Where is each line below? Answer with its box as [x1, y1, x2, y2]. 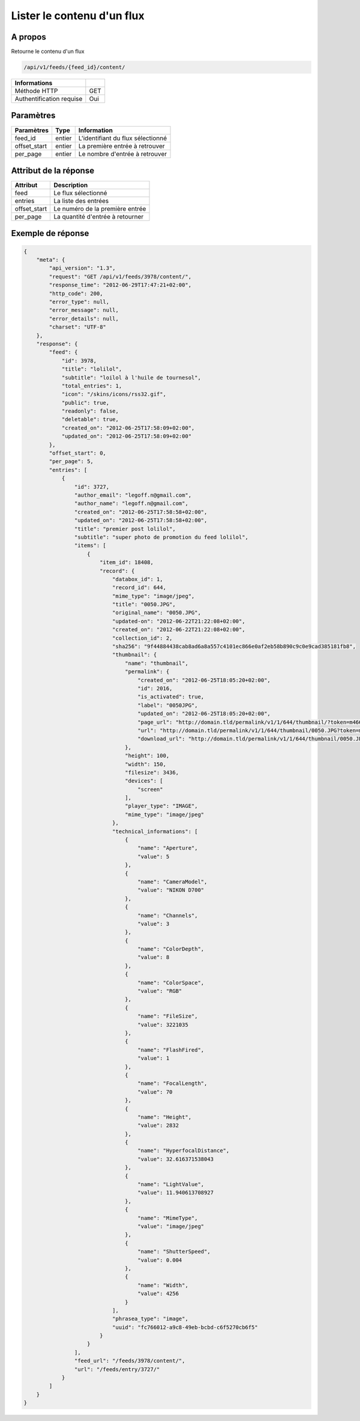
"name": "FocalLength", [137, 1080, 208, 1087]
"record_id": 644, [112, 584, 166, 591]
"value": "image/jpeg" [137, 1223, 205, 1229]
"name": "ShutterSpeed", [137, 1248, 211, 1255]
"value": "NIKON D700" [137, 886, 205, 894]
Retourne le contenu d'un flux [11, 48, 85, 55]
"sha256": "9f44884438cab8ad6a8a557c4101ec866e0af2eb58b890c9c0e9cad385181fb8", [112, 643, 356, 650]
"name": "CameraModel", [137, 878, 208, 885]
